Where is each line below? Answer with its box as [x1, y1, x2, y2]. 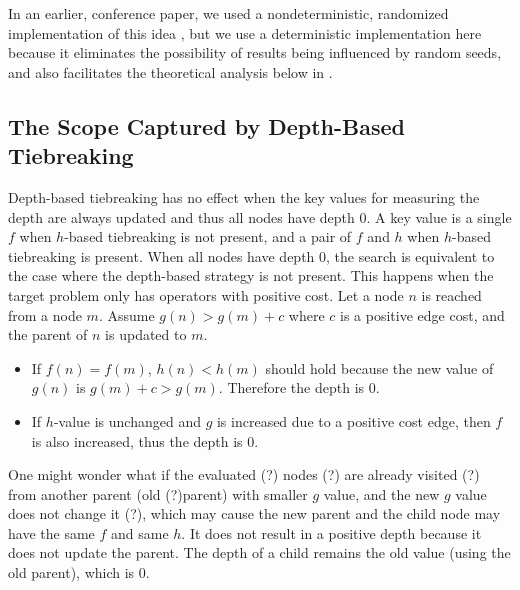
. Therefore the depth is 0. [218, 377, 380, 398]
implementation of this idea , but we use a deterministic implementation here [8, 22, 482, 43]
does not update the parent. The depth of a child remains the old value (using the [8, 542, 511, 563]
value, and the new [323, 483, 440, 504]
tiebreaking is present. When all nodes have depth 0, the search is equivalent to [8, 245, 495, 266]
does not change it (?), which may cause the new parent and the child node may [8, 503, 501, 524]
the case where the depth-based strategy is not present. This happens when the [8, 265, 494, 286]
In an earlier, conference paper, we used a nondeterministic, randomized [8, 3, 449, 23]
